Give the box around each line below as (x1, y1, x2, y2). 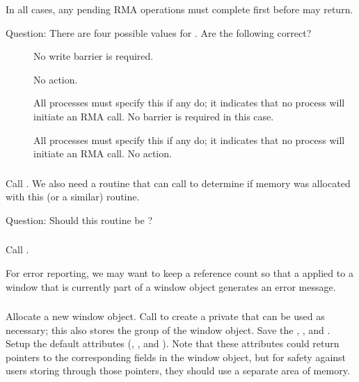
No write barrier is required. (33, 49, 154, 63)
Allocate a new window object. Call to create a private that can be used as (6, 309, 325, 324)
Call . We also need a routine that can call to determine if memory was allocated (6, 175, 351, 190)
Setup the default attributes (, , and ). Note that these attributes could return (6, 336, 340, 351)
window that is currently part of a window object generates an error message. (6, 279, 336, 294)
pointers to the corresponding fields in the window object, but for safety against (6, 349, 346, 364)
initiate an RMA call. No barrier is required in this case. (33, 109, 274, 123)
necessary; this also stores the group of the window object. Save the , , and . (6, 322, 330, 337)
